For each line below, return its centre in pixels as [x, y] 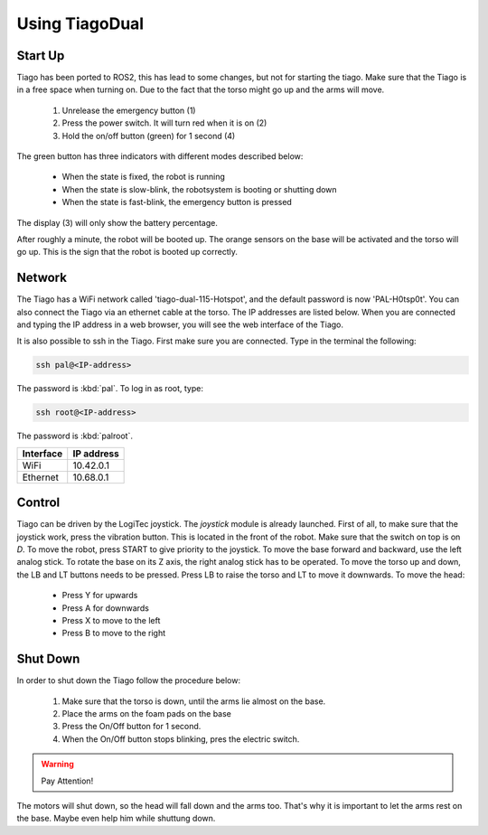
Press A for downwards [105, 608]
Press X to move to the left [111, 621]
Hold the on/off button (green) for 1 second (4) [149, 136]
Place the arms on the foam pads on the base [147, 714]
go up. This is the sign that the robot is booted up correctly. [127, 252]
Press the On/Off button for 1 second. [131, 727]
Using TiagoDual [80, 23]
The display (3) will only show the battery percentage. [117, 222]
